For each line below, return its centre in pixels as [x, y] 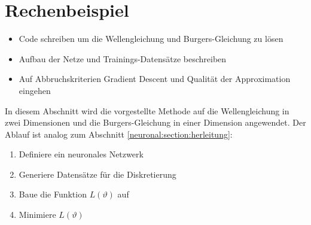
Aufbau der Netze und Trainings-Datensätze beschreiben [123, 58]
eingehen [35, 90]
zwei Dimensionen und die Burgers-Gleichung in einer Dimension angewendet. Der [155, 122]
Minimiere [37, 215]
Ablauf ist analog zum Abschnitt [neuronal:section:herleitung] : [119, 134]
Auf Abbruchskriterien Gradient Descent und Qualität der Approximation [155, 79]
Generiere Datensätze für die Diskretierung [97, 174]
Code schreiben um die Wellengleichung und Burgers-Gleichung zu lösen [151, 39]
